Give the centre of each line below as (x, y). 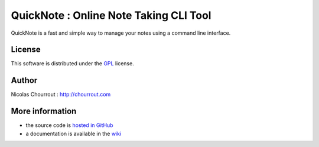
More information (44, 111)
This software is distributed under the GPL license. (72, 64)
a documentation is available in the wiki (74, 133)
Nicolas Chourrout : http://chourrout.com (61, 95)
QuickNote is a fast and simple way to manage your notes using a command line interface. (121, 33)
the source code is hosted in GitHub (69, 125)
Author (24, 80)
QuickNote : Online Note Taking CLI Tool (111, 15)
